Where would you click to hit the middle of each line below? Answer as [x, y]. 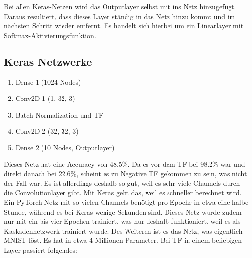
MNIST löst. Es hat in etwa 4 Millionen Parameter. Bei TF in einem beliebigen [123, 240]
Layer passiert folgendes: [41, 249]
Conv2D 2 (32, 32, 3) [47, 131]
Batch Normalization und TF [59, 114]
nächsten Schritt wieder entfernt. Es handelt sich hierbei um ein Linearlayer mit [124, 26]
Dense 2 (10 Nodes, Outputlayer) [65, 147]
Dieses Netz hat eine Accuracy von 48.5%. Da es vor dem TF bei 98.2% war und [125, 164]
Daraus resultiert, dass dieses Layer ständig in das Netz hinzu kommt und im [120, 16]
